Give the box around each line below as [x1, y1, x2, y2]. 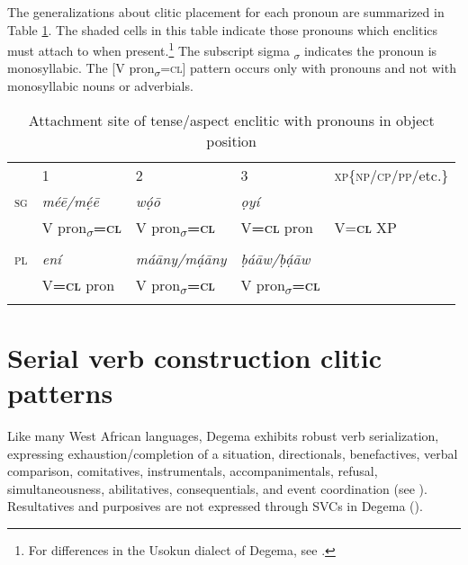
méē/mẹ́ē [41, 190, 99, 211]
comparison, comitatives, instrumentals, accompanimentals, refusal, [7, 462, 378, 480]
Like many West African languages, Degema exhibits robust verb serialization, [7, 426, 439, 444]
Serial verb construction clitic [7, 338, 382, 375]
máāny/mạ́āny [135, 247, 227, 269]
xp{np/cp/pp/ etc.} [334, 164, 449, 185]
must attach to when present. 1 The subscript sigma [7, 39, 290, 59]
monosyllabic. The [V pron [7, 58, 155, 77]
